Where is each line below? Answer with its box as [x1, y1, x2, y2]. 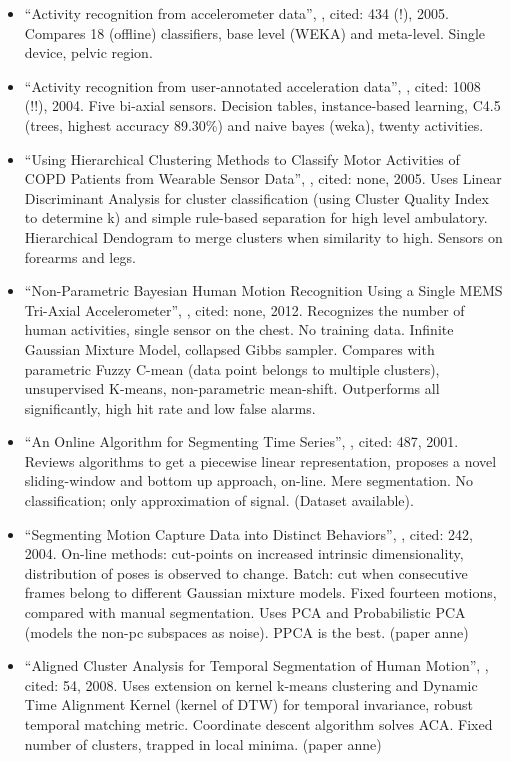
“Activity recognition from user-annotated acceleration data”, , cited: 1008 [24, 75, 481, 96]
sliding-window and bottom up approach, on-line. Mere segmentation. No [24, 470, 474, 491]
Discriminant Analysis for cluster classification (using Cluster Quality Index [24, 187, 489, 208]
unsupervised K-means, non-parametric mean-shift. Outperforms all [24, 378, 440, 399]
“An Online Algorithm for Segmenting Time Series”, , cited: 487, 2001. [24, 431, 459, 452]
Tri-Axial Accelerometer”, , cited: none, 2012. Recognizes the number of [24, 299, 465, 320]
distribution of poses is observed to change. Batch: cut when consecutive [24, 562, 468, 583]
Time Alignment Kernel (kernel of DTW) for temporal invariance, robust [24, 694, 473, 715]
